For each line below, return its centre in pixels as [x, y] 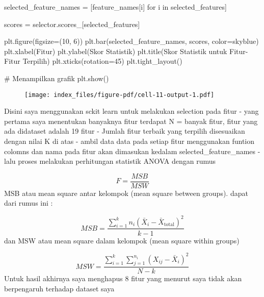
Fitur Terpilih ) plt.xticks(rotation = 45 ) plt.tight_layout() [93, 61]
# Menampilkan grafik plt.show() [57, 78]
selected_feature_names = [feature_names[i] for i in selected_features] [115, 7]
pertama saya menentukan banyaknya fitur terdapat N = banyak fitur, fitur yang [131, 121]
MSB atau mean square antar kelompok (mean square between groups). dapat [126, 193]
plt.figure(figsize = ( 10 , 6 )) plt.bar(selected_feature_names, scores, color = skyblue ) [131, 41]
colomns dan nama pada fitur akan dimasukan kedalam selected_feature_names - [132, 151]
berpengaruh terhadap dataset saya [59, 289]
